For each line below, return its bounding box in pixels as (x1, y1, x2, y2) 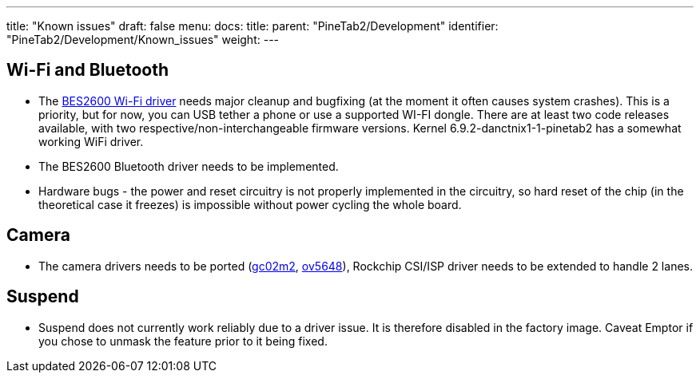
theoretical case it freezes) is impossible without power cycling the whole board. (38, 197, 462, 211)
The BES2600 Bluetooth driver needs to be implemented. (38, 159, 339, 173)
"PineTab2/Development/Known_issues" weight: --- (6, 33, 280, 46)
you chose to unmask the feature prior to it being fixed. (38, 334, 328, 348)
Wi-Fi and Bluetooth (6, 60, 169, 81)
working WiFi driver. (38, 134, 144, 148)
